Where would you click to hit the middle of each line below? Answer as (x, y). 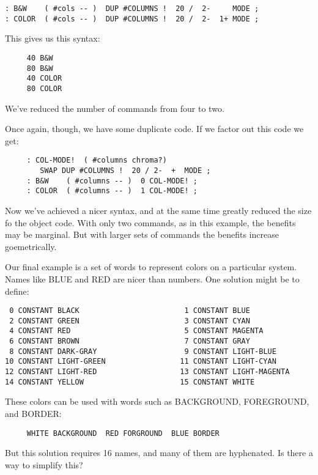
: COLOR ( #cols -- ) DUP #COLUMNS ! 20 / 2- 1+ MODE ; (132, 19)
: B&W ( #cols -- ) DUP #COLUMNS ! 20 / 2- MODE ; (132, 9)
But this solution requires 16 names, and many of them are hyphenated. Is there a (159, 453)
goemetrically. (31, 246)
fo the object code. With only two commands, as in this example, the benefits (150, 222)
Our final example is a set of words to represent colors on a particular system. (151, 267)
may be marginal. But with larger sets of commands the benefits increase (142, 234)
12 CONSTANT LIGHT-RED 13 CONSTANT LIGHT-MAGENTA (147, 372)
